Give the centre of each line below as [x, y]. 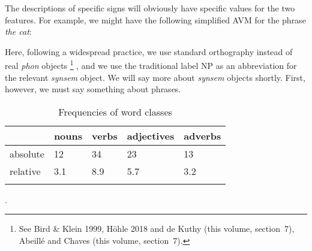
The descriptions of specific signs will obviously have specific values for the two [150, 8]
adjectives [151, 135]
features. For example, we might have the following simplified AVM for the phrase [155, 19]
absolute [27, 153]
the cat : [18, 31]
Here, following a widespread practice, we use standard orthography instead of [149, 51]
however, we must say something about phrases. [93, 89]
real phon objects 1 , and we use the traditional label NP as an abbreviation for [151, 65]
